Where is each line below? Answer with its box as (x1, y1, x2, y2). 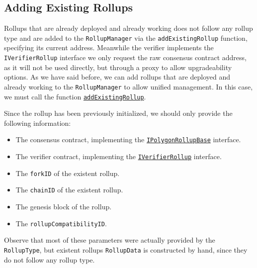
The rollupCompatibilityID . (15, 218, 107, 228)
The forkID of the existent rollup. (15, 168, 120, 178)
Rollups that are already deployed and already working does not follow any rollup (4, 23, 253, 33)
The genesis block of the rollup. (15, 201, 112, 212)
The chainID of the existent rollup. (15, 184, 123, 195)
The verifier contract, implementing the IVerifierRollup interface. (15, 151, 222, 162)
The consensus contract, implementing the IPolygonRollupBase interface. (15, 134, 241, 145)
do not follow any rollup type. (4, 254, 95, 265)
